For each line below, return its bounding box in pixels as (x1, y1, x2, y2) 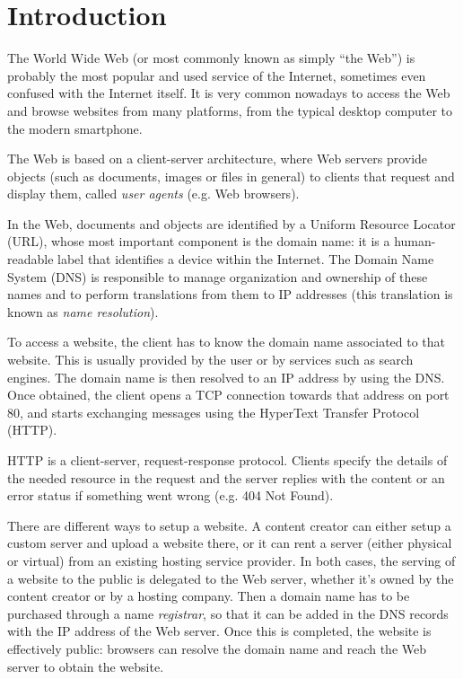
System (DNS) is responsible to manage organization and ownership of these (7, 267, 428, 286)
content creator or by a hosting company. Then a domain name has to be (7, 586, 410, 605)
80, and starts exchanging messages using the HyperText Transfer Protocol (7, 402, 420, 421)
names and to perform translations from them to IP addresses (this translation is (7, 285, 453, 304)
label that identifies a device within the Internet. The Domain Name (57, 250, 434, 269)
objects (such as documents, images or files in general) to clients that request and (7, 166, 455, 185)
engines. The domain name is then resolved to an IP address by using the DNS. (7, 367, 445, 386)
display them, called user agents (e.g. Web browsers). (7, 184, 300, 203)
